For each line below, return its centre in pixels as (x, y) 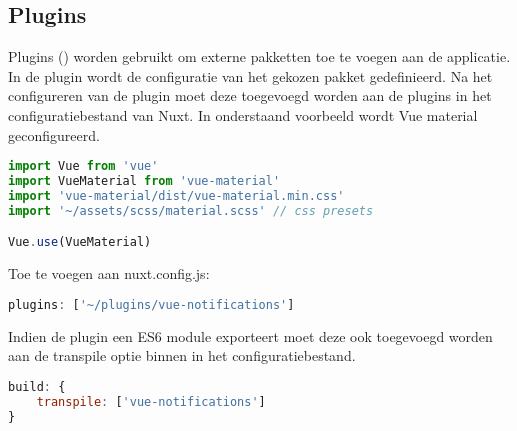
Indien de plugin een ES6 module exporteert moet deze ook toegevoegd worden (250, 335)
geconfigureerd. (54, 134)
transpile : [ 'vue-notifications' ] (151, 401)
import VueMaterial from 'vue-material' (144, 181)
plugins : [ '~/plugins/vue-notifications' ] (151, 304)
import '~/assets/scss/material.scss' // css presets (191, 210)
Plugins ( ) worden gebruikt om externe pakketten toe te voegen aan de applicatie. (259, 56)
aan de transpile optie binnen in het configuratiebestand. (182, 355)
